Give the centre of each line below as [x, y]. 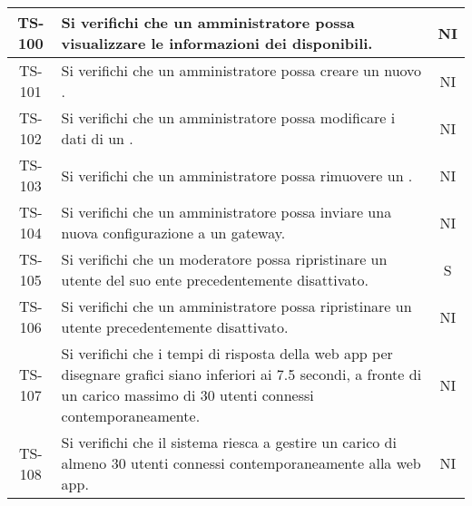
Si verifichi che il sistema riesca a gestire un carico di [229, 442]
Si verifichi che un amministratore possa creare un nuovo [241, 70]
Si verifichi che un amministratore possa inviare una [226, 212]
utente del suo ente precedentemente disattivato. [215, 280]
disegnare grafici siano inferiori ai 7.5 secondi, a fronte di [241, 374]
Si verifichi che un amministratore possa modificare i [228, 117]
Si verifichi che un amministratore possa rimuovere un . [237, 175]
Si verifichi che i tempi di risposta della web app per [227, 353]
